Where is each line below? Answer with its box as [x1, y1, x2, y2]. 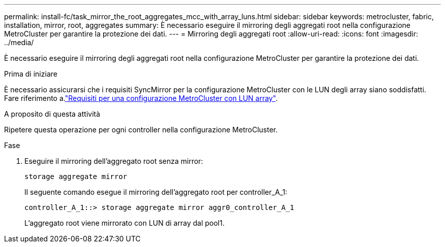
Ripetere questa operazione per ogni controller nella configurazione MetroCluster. [4, 125, 278, 134]
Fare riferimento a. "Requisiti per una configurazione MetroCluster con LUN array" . [4, 94, 278, 102]
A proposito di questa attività [4, 110, 101, 118]
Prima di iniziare [4, 69, 57, 78]
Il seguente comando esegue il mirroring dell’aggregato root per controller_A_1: [24, 188, 288, 196]
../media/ [4, 38, 34, 47]
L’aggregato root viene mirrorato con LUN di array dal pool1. [24, 219, 225, 227]
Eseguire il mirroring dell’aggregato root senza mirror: [24, 157, 203, 165]
